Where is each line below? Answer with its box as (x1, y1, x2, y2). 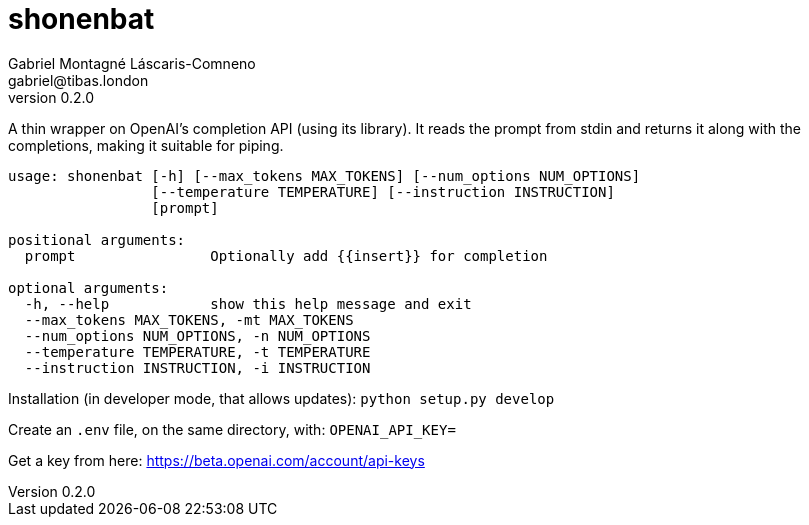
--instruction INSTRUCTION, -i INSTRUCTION (24, 359, 371, 376)
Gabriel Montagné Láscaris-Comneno (8, 54, 256, 72)
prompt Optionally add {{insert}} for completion (24, 247, 548, 264)
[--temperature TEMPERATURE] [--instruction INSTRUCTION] (151, 183, 615, 200)
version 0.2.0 (8, 88, 94, 106)
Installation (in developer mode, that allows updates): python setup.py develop (8, 389, 555, 407)
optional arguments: (8, 279, 169, 296)
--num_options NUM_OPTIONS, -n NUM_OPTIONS (24, 327, 371, 344)
